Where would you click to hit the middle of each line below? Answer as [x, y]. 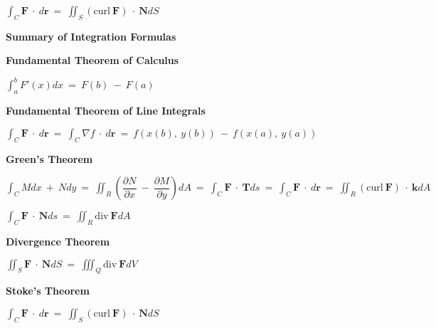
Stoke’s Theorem [48, 291]
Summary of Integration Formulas [91, 36]
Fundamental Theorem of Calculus [92, 60]
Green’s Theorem [49, 158]
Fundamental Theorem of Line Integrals [106, 111]
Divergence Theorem [58, 242]
